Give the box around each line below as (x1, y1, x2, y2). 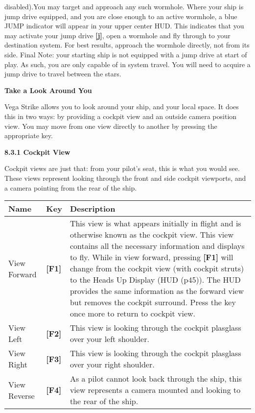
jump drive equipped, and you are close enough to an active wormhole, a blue (4, 11, 237, 21)
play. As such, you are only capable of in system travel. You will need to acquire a (4, 59, 251, 69)
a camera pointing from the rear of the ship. (4, 182, 137, 193)
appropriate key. (4, 130, 53, 141)
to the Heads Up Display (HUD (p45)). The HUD (70, 274, 241, 286)
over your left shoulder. (70, 333, 149, 345)
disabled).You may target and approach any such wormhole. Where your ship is (4, 1, 244, 11)
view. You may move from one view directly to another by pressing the (4, 121, 217, 131)
